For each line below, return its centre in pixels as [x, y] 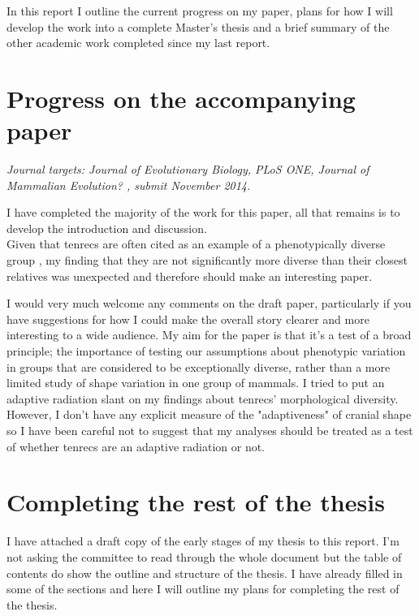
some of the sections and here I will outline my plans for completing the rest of [203, 589]
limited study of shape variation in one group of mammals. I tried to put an [196, 383]
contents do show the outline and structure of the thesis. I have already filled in [205, 573]
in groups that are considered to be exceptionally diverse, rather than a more [199, 366]
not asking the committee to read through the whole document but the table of [204, 556]
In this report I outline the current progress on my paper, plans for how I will [200, 11]
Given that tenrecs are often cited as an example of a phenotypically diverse [196, 244]
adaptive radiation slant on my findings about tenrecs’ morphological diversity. [203, 398]
